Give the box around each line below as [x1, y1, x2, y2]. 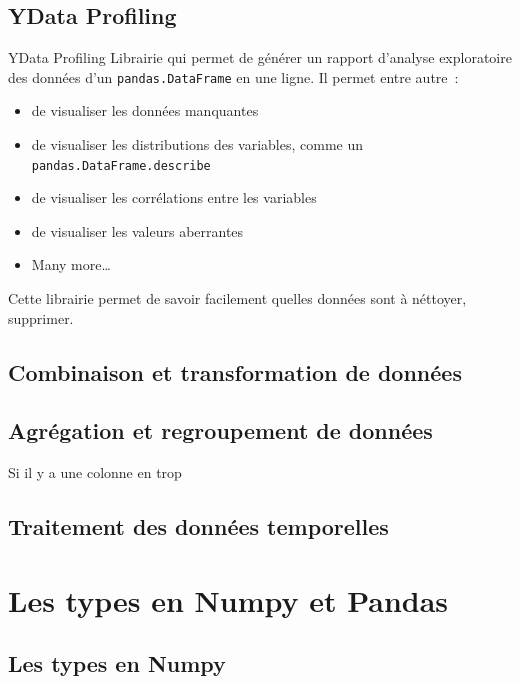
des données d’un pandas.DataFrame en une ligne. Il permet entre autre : [8, 66, 459, 87]
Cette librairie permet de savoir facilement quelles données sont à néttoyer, [8, 288, 467, 309]
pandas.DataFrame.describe [31, 158, 211, 173]
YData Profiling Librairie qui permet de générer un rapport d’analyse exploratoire [8, 47, 512, 68]
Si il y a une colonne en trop [8, 462, 182, 483]
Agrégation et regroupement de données [8, 415, 433, 446]
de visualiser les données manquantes [31, 100, 259, 121]
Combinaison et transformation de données [8, 356, 462, 387]
